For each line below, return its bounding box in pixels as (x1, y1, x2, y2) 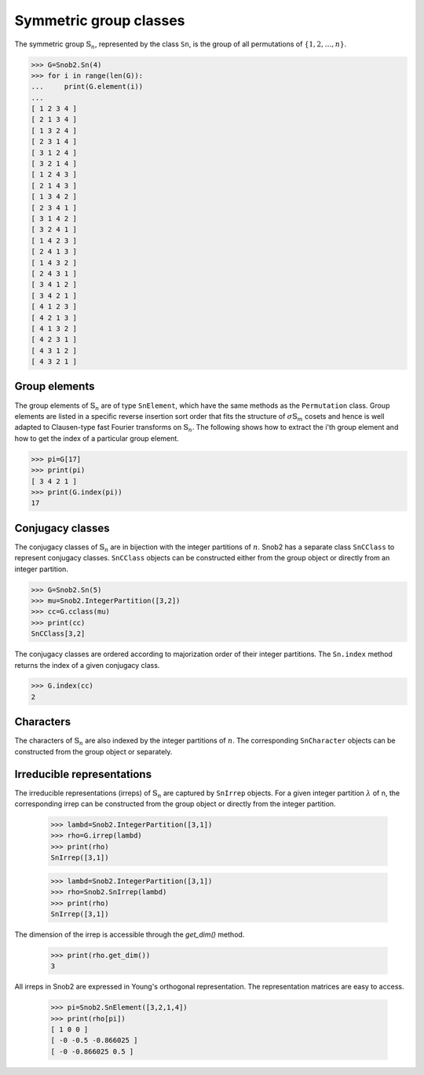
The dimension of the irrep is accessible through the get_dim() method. (14, 930, 245, 939)
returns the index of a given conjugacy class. (14, 660, 160, 670)
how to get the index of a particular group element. (14, 433, 180, 443)
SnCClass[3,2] (31, 629, 86, 638)
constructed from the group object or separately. (14, 747, 173, 756)
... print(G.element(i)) (31, 83, 144, 91)
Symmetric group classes (14, 12, 185, 29)
